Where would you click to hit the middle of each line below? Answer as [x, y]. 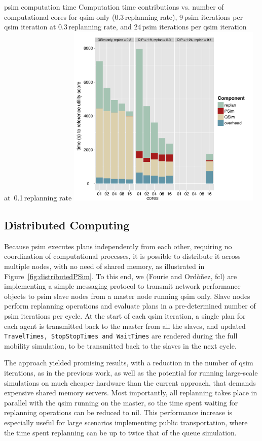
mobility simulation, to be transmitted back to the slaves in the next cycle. [120, 345]
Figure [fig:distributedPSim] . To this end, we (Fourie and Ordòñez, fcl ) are [121, 276]
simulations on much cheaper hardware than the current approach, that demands [130, 382]
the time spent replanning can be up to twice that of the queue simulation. [120, 432]
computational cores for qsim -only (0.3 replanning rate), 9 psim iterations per [124, 16]
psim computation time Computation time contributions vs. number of [114, 7]
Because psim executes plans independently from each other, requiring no [118, 246]
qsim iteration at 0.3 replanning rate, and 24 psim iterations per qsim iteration [125, 27]
